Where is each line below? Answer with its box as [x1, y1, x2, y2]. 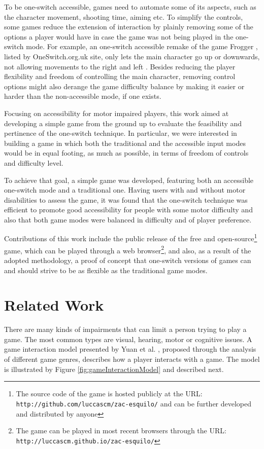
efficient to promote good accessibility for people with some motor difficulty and [4, 204, 253, 215]
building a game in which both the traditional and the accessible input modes [4, 137, 246, 148]
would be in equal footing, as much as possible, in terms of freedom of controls [4, 147, 249, 158]
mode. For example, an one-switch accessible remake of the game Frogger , [26, 41, 258, 52]
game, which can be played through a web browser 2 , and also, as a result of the [4, 243, 251, 255]
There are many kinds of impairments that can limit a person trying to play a [4, 324, 247, 334]
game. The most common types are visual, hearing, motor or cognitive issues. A [4, 333, 252, 344]
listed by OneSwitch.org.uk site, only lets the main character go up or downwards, [4, 51, 260, 61]
